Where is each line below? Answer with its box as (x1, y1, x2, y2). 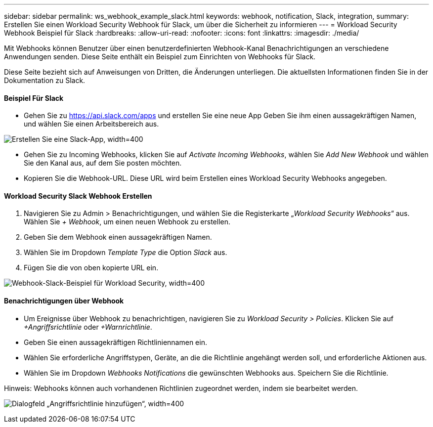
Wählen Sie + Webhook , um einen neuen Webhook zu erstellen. (24, 217, 231, 226)
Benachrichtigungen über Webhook (4, 297, 124, 305)
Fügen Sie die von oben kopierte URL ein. (24, 263, 159, 272)
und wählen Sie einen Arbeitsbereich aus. (24, 120, 159, 128)
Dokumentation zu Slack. (4, 76, 86, 85)
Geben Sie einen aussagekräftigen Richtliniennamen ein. (24, 338, 207, 346)
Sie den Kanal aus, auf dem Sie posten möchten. (24, 159, 182, 168)
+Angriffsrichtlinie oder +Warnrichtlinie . (24, 322, 152, 331)
